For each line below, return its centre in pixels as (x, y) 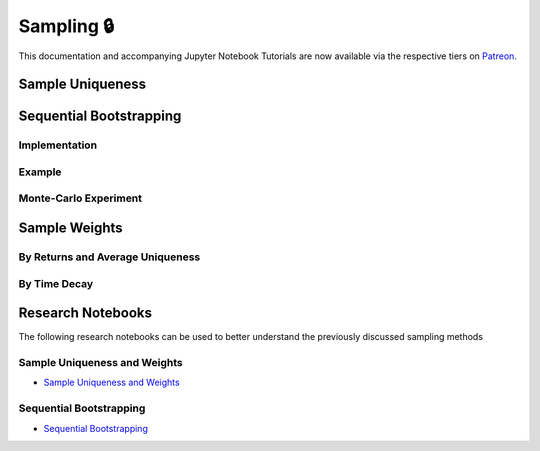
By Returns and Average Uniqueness (109, 257)
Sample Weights (71, 228)
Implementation (58, 145)
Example (40, 172)
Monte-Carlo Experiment (80, 198)
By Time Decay (56, 283)
